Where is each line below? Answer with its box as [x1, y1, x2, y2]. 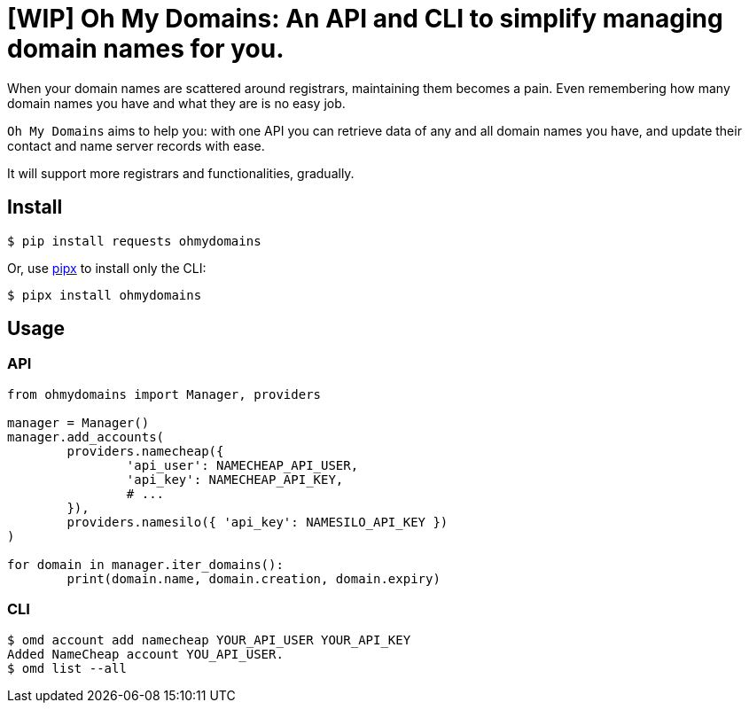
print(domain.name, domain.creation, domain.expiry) [66, 571, 441, 586]
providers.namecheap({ [66, 443, 224, 458]
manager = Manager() [7, 415, 150, 430]
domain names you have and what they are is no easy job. [7, 95, 346, 111]
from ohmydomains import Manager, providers [7, 386, 322, 402]
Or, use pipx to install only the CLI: [7, 260, 207, 276]
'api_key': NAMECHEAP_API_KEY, [126, 472, 344, 487]
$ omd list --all [7, 660, 127, 675]
